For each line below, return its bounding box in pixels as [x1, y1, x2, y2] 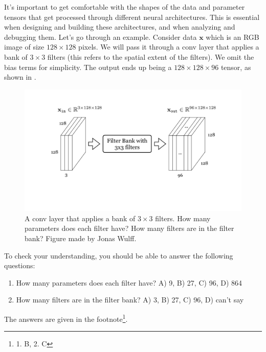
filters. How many [155, 213, 211, 223]
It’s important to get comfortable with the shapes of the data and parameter [4, 2, 245, 12]
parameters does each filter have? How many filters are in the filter [25, 223, 234, 233]
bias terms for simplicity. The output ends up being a [4, 61, 172, 72]
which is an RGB [206, 31, 259, 42]
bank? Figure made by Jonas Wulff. [25, 233, 137, 244]
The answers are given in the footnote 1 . [4, 312, 128, 324]
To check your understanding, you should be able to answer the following [4, 250, 233, 261]
